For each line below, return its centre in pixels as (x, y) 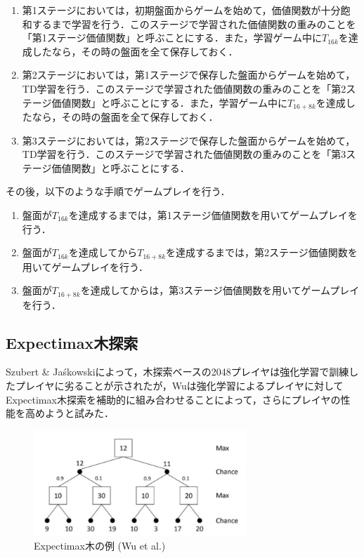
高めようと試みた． (69, 413)
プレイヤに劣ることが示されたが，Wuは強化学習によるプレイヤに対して (179, 386)
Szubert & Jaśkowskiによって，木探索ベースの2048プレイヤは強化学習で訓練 (177, 372)
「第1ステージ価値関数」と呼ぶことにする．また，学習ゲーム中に (172, 38)
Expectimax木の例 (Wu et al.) (100, 546)
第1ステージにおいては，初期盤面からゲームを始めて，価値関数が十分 (181, 10)
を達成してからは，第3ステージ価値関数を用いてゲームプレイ (220, 290)
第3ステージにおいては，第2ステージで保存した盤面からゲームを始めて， (189, 140)
